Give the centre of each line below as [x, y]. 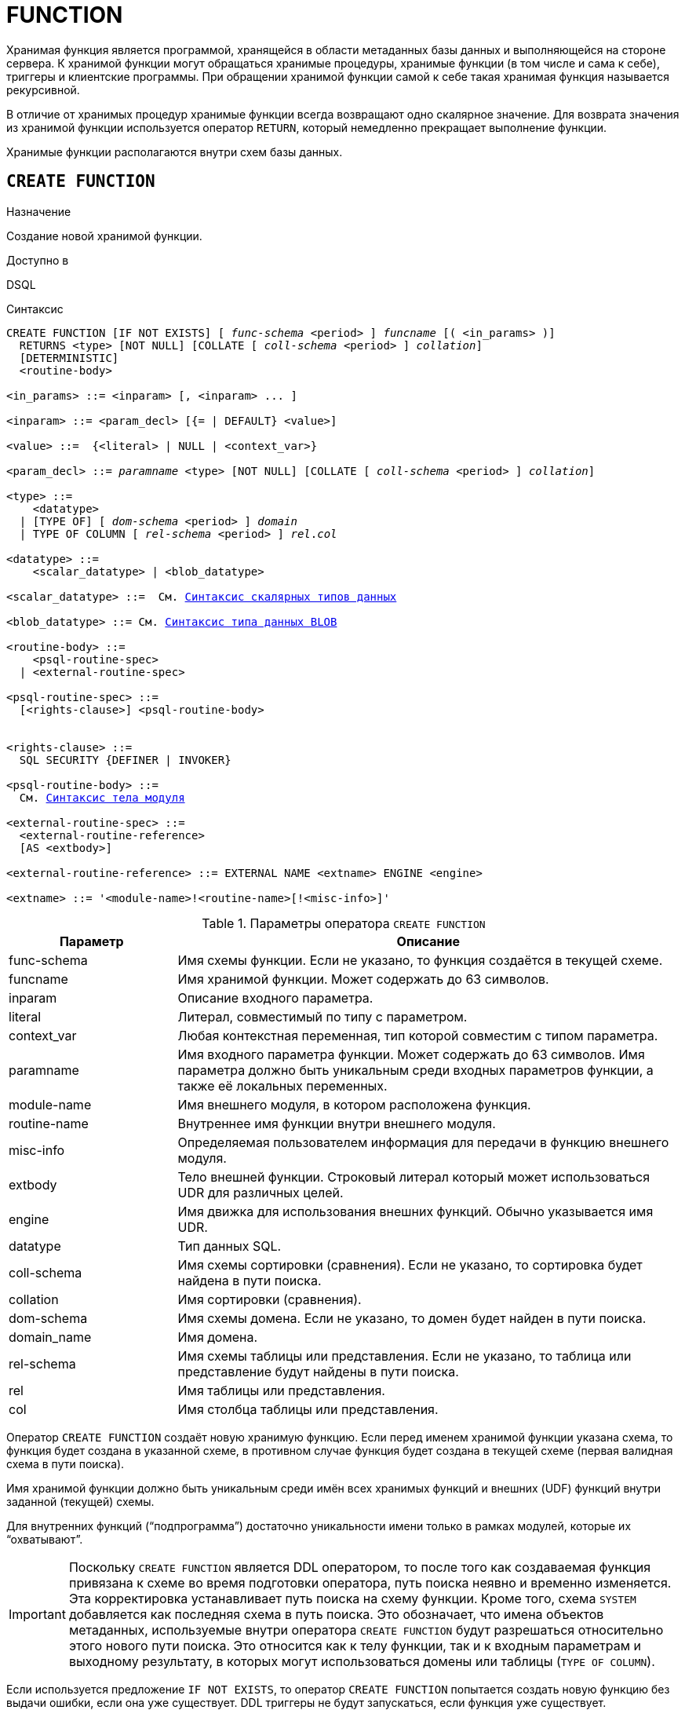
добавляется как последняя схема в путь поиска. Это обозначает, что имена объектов [336, 1614]
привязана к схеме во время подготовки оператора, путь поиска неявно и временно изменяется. [370, 1582]
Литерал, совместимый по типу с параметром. [322, 1016]
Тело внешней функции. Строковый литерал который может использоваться [414, 1177]
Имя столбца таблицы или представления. [308, 1409]
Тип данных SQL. [230, 1246]
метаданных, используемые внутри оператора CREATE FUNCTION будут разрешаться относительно [366, 1630]
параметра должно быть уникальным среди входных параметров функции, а [415, 1070]
